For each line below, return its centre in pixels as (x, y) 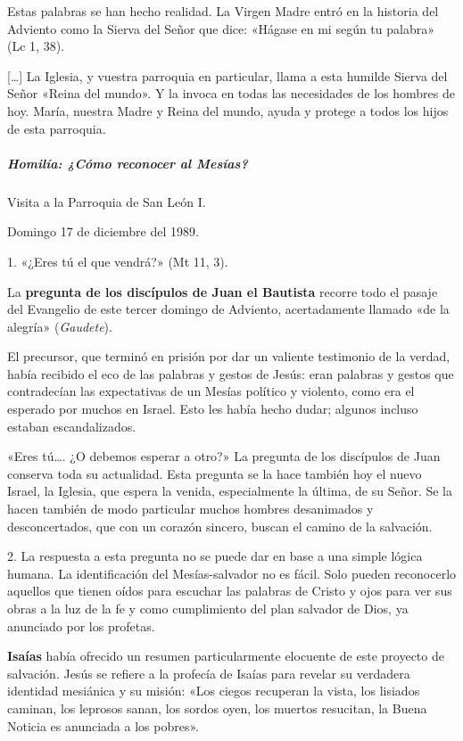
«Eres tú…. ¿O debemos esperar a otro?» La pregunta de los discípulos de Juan (224, 456)
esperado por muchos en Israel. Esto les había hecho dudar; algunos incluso (213, 409)
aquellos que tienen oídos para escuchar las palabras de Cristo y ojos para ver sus (230, 591)
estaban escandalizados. (72, 426)
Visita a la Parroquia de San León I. (107, 201)
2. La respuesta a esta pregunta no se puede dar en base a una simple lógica (215, 556)
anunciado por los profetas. (81, 626)
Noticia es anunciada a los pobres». (103, 725)
